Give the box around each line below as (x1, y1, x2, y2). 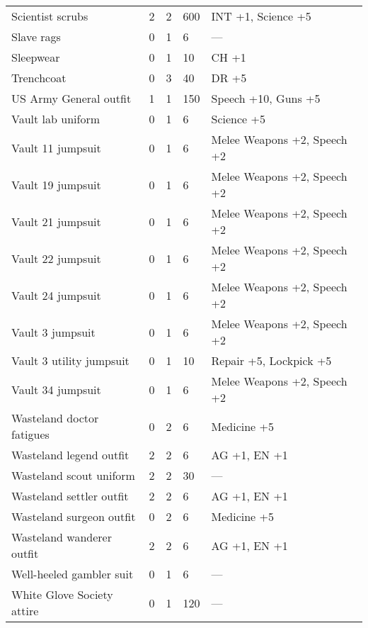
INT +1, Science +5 (211, 8, 311, 24)
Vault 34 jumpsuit (11, 381, 101, 398)
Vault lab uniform (11, 111, 100, 127)
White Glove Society (11, 586, 113, 602)
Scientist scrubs (11, 8, 88, 24)
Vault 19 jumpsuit (11, 176, 101, 193)
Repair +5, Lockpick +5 (211, 352, 332, 369)
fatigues (11, 426, 50, 442)
